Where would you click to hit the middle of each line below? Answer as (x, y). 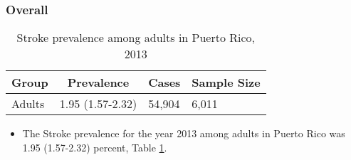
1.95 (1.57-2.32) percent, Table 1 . (95, 147)
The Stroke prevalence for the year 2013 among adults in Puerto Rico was (184, 133)
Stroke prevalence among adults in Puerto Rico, (136, 38)
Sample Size (226, 82)
